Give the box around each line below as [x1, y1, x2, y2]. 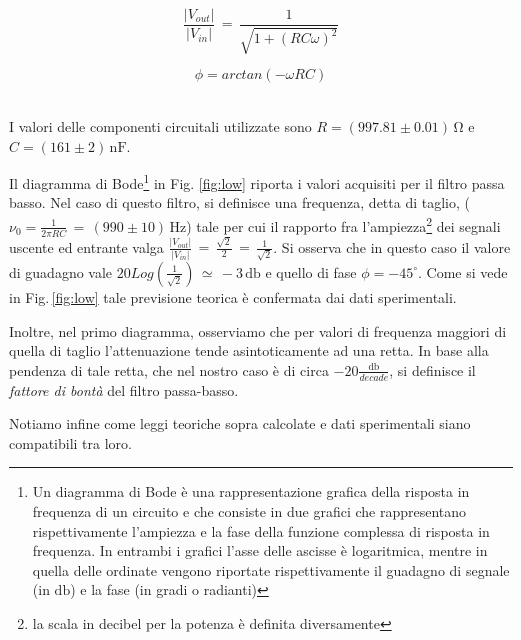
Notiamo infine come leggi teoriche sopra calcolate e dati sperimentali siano [9, 413, 471, 434]
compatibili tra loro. [9, 432, 132, 453]
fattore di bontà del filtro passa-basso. [9, 379, 239, 400]
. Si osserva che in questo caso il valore [273, 236, 511, 257]
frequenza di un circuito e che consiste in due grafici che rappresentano [32, 500, 467, 521]
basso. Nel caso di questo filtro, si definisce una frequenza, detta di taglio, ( [9, 192, 470, 213]
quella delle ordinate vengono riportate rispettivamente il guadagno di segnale [32, 559, 510, 580]
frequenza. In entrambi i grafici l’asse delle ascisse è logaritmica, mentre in [32, 540, 488, 561]
